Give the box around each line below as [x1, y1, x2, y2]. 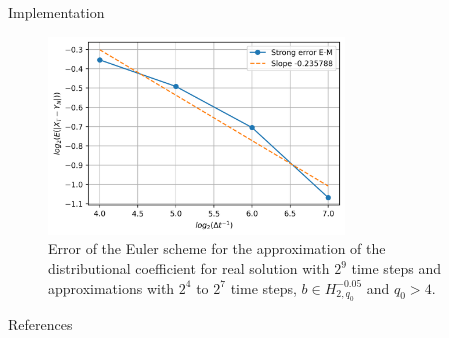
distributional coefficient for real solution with [48, 258, 330, 279]
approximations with [48, 277, 175, 298]
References [8, 314, 73, 335]
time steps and [351, 258, 442, 279]
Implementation [8, 2, 105, 22]
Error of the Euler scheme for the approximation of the [48, 238, 386, 259]
